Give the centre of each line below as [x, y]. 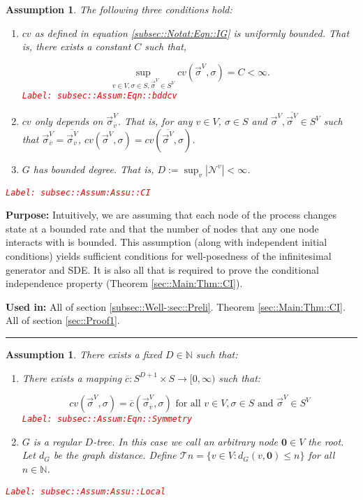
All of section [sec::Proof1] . [63, 320]
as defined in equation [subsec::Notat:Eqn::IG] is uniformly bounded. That [192, 32]
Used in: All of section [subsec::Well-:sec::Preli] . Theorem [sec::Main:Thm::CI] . [176, 306]
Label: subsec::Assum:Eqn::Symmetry [107, 419]
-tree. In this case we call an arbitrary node [186, 441]
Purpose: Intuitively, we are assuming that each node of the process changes [171, 215]
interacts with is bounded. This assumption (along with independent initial [166, 242]
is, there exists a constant [76, 46]
